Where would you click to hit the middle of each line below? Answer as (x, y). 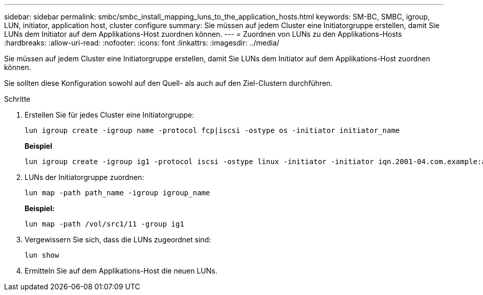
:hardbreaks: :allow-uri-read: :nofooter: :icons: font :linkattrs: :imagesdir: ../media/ (142, 43)
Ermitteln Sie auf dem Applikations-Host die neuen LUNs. (121, 271)
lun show (42, 255)
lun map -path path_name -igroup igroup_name (117, 193)
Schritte (17, 99)
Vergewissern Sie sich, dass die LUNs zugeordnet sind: (118, 240)
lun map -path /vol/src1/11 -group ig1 (104, 224)
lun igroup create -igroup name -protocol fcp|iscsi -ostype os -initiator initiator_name (212, 130)
